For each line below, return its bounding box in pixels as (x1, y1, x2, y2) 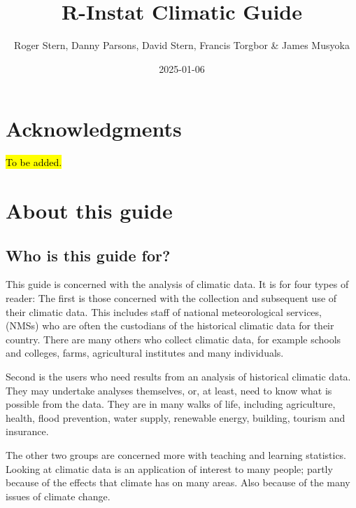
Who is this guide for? (6, 244, 171, 266)
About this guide (6, 196, 173, 225)
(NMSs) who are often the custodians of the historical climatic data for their (6, 318, 334, 333)
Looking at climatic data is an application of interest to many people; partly (6, 461, 333, 476)
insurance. (6, 424, 49, 439)
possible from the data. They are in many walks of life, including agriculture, (6, 397, 336, 411)
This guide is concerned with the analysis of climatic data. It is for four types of (6, 277, 349, 291)
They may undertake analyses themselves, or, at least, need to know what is (6, 383, 332, 397)
